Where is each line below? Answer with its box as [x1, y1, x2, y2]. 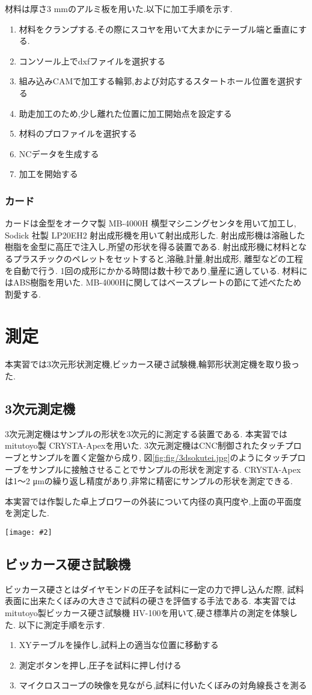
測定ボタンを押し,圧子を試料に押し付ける [19, 658, 182, 671]
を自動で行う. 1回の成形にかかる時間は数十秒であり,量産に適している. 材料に [5, 264, 308, 276]
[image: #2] [5, 528, 52, 537]
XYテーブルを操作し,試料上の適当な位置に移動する [19, 638, 219, 651]
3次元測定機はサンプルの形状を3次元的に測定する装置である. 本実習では [5, 427, 287, 440]
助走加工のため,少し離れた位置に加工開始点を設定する [19, 107, 232, 119]
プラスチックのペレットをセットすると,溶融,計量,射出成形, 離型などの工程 [13, 252, 303, 264]
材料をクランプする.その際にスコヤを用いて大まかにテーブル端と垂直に [19, 22, 299, 35]
